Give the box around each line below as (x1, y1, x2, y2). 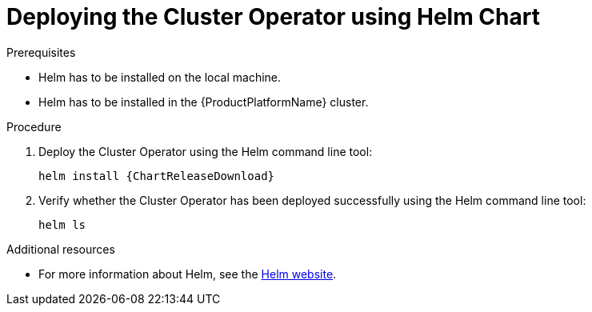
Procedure (6, 119, 62, 134)
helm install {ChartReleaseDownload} (38, 169, 275, 182)
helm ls (38, 218, 86, 231)
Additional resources (6, 242, 115, 256)
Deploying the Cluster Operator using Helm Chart (6, 3, 540, 30)
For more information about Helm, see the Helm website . (38, 266, 337, 281)
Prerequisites (6, 45, 76, 59)
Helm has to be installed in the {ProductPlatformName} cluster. (38, 94, 369, 109)
